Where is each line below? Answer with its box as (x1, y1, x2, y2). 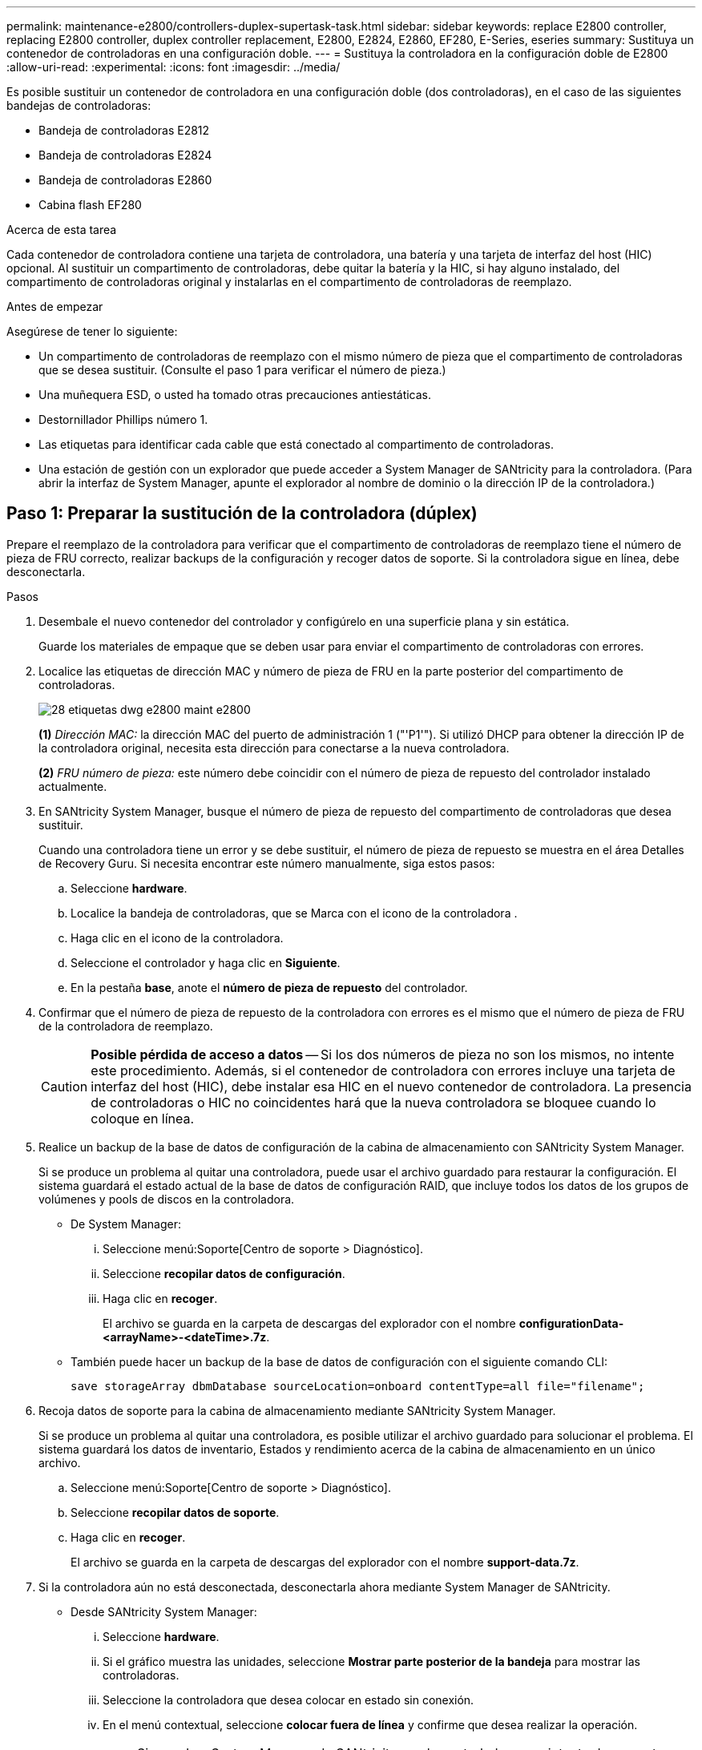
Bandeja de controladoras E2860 (38, 173, 212, 187)
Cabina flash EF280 (38, 198, 142, 212)
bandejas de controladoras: (6, 99, 151, 112)
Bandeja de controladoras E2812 (38, 123, 210, 137)
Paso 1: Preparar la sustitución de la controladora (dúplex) (6, 503, 478, 524)
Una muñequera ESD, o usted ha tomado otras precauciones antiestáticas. (38, 388, 432, 401)
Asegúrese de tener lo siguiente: (6, 325, 178, 338)
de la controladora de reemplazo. (38, 1018, 213, 1033)
